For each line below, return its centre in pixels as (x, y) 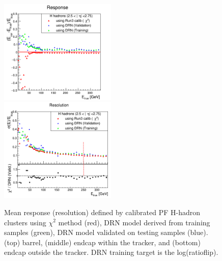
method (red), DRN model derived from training (134, 222)
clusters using (25, 222)
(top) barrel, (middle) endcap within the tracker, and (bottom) (102, 242)
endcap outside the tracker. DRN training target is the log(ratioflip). (111, 252)
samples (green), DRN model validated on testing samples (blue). (106, 232)
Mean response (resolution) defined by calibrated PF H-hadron (102, 212)
